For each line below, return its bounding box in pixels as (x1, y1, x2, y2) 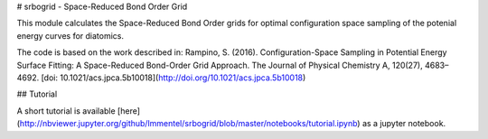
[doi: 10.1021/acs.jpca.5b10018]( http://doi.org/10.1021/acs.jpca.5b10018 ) (41, 72, 306, 83)
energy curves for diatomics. (16, 30, 124, 41)
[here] (117, 105, 140, 116)
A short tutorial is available (16, 105, 117, 116)
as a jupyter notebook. (361, 118, 446, 129)
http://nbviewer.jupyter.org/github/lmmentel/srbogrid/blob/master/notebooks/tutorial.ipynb (19, 118, 358, 129)
